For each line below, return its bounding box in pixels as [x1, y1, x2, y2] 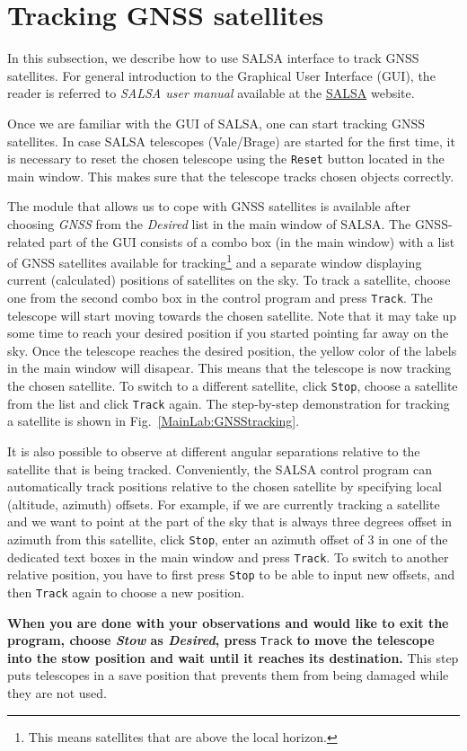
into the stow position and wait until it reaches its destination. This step [7, 648, 459, 667]
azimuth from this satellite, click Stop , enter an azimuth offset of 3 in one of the [7, 529, 448, 548]
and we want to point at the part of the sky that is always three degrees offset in [7, 512, 453, 531]
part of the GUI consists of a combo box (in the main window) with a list [48, 232, 455, 251]
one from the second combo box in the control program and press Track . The [7, 287, 433, 306]
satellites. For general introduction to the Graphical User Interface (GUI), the [7, 66, 436, 84]
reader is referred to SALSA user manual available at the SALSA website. [7, 84, 415, 102]
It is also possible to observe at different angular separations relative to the [7, 441, 420, 460]
